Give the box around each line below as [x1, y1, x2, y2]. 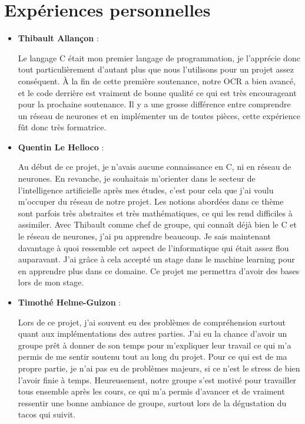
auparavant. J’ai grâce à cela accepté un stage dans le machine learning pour [18, 253, 295, 265]
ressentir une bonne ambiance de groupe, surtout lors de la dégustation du [18, 396, 287, 409]
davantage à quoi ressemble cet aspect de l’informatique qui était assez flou [18, 241, 289, 254]
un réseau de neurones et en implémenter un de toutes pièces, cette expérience [18, 109, 300, 121]
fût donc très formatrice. [18, 121, 107, 133]
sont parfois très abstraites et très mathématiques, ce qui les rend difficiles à [18, 206, 293, 219]
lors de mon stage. [18, 276, 84, 288]
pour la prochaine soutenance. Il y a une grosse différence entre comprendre [18, 98, 291, 110]
